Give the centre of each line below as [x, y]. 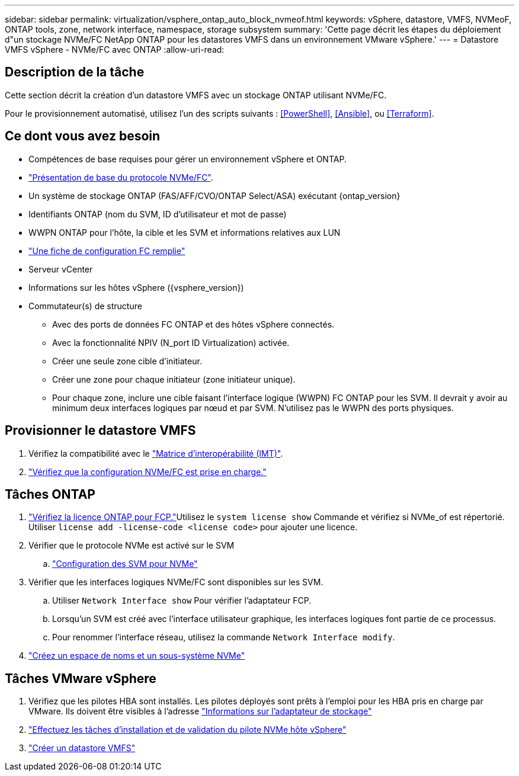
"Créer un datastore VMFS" [82, 748]
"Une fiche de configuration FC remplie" [107, 251]
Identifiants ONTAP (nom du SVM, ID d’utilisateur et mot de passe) [158, 214]
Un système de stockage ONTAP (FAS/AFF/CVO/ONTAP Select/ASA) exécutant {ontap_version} [214, 195]
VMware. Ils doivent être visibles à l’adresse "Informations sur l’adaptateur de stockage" [200, 711]
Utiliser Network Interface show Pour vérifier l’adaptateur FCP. [182, 601]
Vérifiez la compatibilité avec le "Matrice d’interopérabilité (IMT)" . [156, 453]
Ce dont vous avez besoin [83, 136]
